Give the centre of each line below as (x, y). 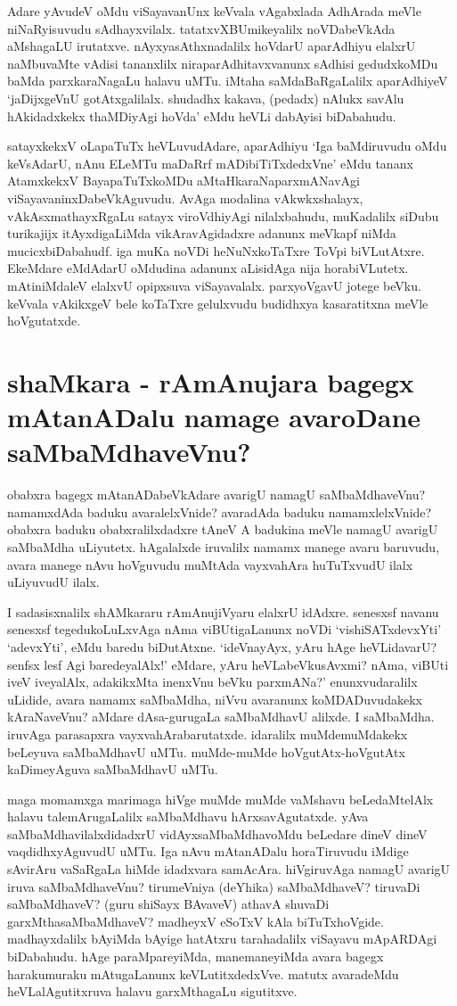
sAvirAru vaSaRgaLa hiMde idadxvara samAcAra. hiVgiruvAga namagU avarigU (229, 869)
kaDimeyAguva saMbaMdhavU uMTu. (113, 769)
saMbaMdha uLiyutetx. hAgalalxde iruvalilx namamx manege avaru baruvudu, (224, 546)
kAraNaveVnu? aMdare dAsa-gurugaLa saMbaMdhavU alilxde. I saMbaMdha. (221, 717)
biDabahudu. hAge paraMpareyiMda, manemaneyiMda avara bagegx (196, 957)
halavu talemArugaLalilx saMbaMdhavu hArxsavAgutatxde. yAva (188, 816)
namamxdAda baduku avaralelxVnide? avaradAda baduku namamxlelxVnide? (220, 511)
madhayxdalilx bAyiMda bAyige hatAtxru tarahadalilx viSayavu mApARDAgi (222, 939)
